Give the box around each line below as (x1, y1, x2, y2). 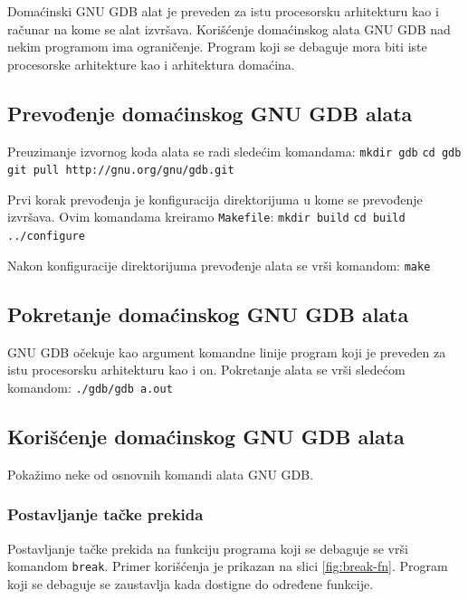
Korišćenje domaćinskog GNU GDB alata (7, 422, 405, 450)
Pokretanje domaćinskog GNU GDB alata (7, 299, 409, 328)
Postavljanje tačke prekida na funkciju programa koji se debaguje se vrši (7, 538, 408, 557)
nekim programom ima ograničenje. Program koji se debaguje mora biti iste (7, 37, 427, 56)
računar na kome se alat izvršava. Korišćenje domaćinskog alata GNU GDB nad (7, 19, 451, 38)
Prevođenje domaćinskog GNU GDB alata (7, 99, 413, 127)
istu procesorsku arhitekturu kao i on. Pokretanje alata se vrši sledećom (7, 360, 406, 379)
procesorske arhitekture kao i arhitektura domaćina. (7, 54, 295, 73)
